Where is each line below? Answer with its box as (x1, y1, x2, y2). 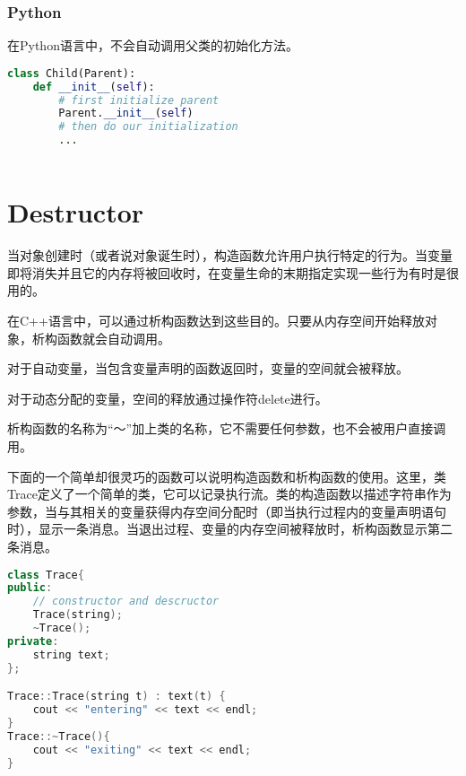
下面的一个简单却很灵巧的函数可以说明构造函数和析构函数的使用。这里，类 (7, 466, 446, 485)
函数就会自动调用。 (56, 328, 170, 347)
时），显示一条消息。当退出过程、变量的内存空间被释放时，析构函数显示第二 (7, 519, 453, 538)
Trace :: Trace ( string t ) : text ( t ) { (7, 690, 226, 703)
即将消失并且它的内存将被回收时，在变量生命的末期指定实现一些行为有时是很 (7, 263, 459, 282)
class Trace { (7, 568, 84, 581)
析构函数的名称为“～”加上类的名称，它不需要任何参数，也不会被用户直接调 (7, 419, 446, 438)
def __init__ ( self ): (32, 80, 155, 93)
